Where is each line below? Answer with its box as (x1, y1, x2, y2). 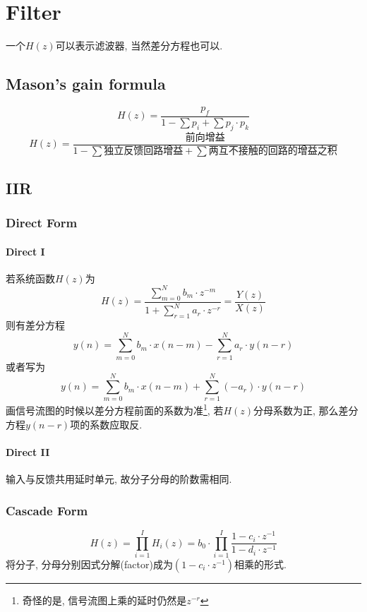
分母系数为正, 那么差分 (253, 403, 359, 418)
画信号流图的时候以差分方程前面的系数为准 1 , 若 (6, 401, 224, 418)
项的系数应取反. (70, 416, 143, 431)
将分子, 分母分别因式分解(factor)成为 (6, 556, 173, 571)
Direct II (6, 444, 50, 459)
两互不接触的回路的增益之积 (208, 146, 337, 157)
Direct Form (6, 214, 78, 232)
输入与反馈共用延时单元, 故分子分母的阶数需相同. (6, 472, 232, 486)
